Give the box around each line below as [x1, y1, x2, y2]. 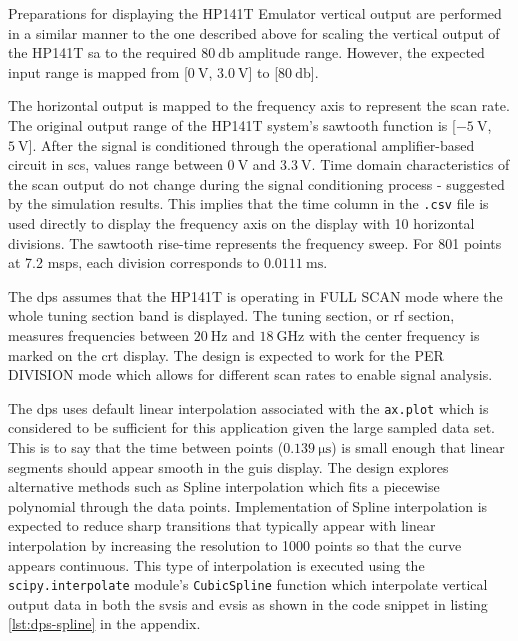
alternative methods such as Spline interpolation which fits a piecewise [8, 476, 440, 497]
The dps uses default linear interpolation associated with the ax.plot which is [8, 397, 489, 418]
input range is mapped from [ [8, 61, 188, 82]
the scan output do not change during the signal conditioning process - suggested [8, 173, 505, 194]
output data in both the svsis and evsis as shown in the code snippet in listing [8, 593, 488, 614]
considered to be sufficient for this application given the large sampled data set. [8, 417, 495, 438]
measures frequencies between [8, 324, 190, 345]
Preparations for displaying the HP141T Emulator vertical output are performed [8, 3, 502, 23]
